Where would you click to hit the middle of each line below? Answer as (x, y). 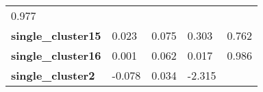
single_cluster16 (56, 55)
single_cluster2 (53, 75)
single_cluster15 (56, 35)
